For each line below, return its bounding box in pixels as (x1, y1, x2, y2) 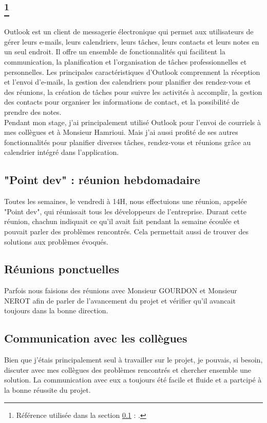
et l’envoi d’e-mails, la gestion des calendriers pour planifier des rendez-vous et (4, 76, 251, 87)
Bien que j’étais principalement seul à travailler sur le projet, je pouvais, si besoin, (4, 354, 263, 365)
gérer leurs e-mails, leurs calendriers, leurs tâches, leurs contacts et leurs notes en (4, 36, 259, 47)
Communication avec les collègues (4, 330, 187, 346)
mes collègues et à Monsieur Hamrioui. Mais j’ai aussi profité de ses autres (4, 127, 238, 137)
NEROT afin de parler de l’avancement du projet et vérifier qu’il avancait (4, 295, 236, 306)
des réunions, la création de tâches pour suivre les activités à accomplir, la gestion (4, 86, 262, 97)
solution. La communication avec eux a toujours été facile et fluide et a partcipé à (4, 374, 262, 385)
